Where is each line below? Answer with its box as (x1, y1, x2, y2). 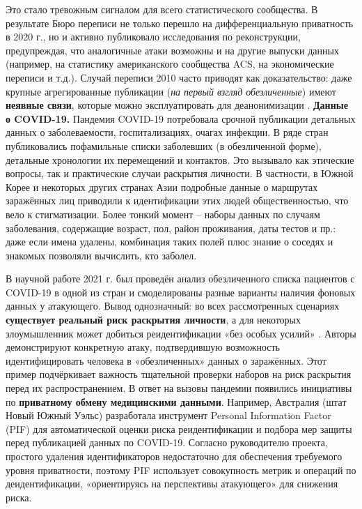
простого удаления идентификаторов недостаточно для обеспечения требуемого (6, 449, 343, 463)
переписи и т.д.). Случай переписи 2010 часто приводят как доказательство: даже (6, 70, 352, 84)
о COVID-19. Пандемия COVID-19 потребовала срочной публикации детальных (6, 111, 356, 126)
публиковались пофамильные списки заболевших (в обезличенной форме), (6, 138, 322, 153)
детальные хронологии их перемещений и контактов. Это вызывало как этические (6, 152, 354, 167)
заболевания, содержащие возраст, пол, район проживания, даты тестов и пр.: (6, 220, 336, 235)
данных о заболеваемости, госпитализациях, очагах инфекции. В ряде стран (6, 125, 329, 139)
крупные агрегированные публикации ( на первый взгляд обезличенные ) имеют (6, 84, 336, 98)
